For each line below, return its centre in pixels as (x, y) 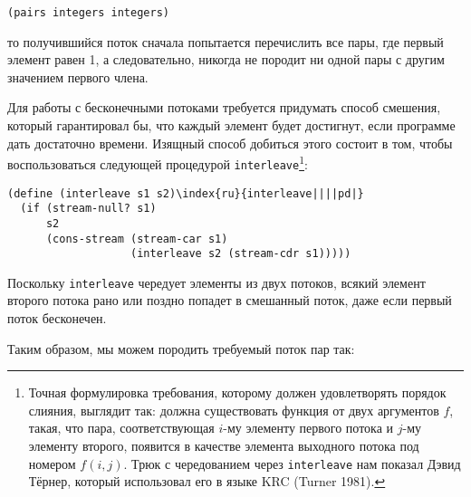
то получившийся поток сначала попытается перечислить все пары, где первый (226, 41)
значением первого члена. (78, 76)
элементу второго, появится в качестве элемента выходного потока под (224, 446)
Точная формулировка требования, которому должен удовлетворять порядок (237, 392)
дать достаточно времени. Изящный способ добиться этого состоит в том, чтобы (230, 143)
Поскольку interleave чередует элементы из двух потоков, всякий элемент (216, 282)
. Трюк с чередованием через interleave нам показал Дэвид (292, 463)
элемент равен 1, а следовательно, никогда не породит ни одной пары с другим (226, 59)
